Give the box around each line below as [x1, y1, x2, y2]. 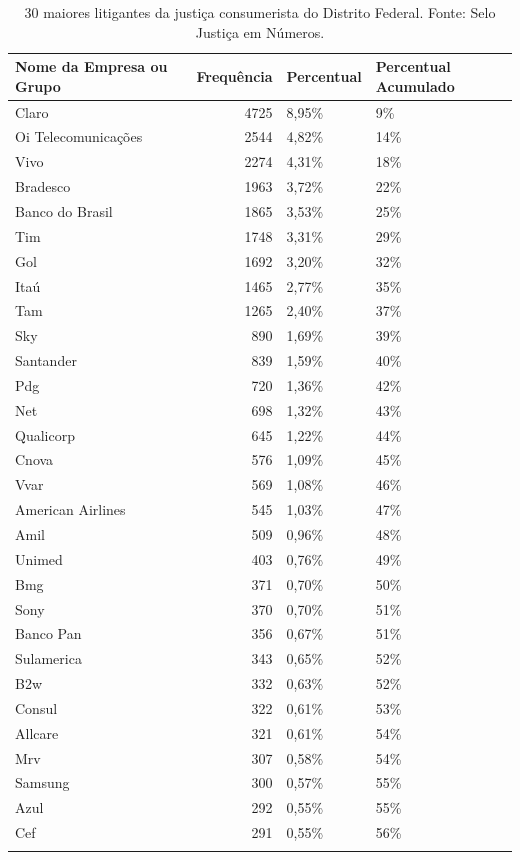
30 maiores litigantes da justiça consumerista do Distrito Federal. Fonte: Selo [24, 2, 496, 22]
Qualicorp [15, 424, 75, 445]
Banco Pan [15, 623, 82, 644]
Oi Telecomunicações [15, 126, 143, 147]
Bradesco [15, 176, 71, 197]
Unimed [15, 548, 63, 569]
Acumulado [375, 75, 455, 96]
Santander [15, 350, 77, 371]
